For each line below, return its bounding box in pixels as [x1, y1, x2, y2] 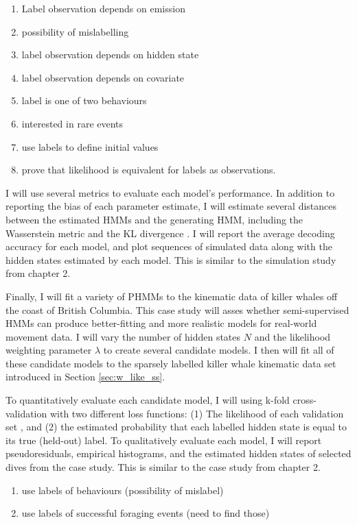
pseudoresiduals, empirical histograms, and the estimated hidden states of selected [5, 446, 352, 461]
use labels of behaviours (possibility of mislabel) [21, 483, 224, 497]
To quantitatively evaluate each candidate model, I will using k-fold [5, 393, 290, 407]
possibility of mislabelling [21, 24, 129, 38]
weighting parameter [5, 343, 92, 357]
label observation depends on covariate [21, 70, 185, 84]
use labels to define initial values [21, 139, 159, 154]
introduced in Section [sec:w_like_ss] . [5, 369, 165, 384]
